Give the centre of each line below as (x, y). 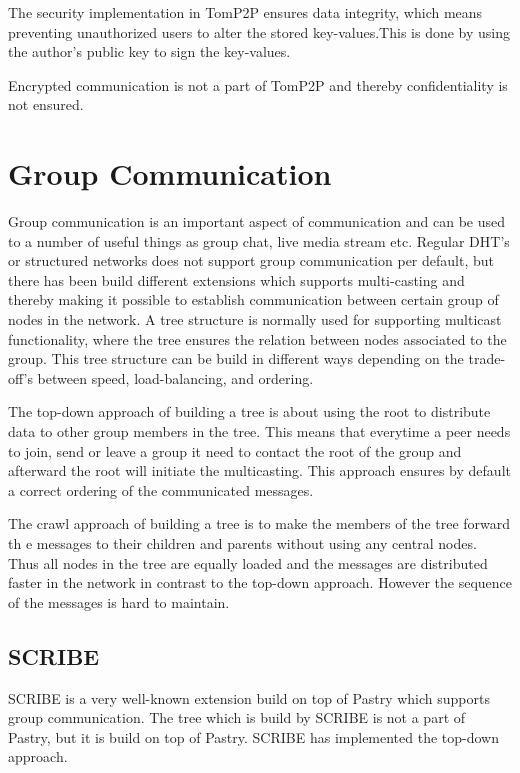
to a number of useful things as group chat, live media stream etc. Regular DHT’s (259, 240)
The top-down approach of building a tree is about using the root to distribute (249, 411)
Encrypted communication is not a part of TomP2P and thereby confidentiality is (258, 84)
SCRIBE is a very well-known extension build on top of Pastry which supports (249, 697)
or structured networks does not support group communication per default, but (251, 260)
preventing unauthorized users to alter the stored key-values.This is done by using (259, 31)
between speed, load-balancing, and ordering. (175, 377)
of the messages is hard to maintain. (119, 601)
